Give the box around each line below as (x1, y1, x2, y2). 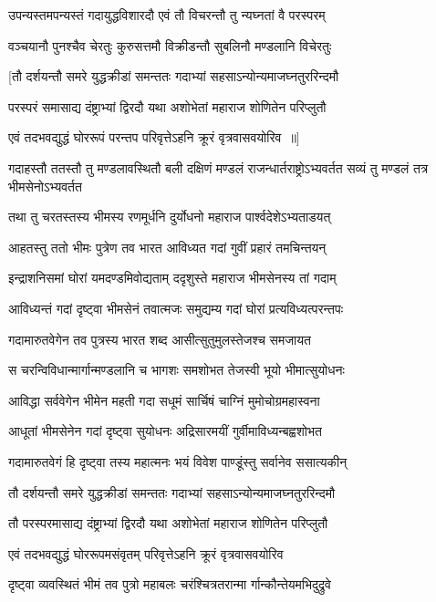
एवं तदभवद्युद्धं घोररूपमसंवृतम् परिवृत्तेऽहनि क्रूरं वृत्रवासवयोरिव (8, 544, 284, 563)
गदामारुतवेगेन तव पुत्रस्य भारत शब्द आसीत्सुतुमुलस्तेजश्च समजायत (8, 329, 311, 348)
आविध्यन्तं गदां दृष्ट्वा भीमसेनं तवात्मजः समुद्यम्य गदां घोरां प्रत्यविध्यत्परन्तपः (8, 298, 344, 317)
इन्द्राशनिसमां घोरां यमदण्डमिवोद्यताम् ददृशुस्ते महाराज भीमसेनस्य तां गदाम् (8, 268, 337, 287)
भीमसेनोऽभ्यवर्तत (8, 176, 82, 195)
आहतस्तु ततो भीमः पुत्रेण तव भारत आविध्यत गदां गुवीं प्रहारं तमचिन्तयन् (8, 237, 327, 256)
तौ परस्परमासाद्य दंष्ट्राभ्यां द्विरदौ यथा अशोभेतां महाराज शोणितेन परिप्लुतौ (8, 514, 328, 533)
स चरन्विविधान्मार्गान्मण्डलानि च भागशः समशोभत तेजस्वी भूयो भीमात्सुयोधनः (8, 360, 345, 379)
